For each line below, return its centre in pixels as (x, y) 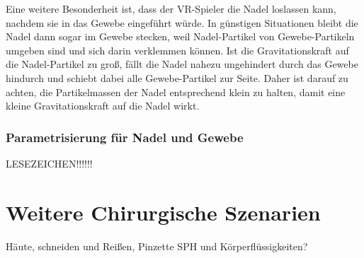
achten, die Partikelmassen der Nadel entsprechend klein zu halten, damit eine (176, 92)
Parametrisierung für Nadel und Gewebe (125, 137)
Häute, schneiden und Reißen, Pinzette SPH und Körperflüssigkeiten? (157, 246)
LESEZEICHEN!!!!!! (49, 163)
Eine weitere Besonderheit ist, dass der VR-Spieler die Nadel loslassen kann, (171, 8)
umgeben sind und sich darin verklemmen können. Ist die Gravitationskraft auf (177, 50)
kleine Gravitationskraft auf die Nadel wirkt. (103, 106)
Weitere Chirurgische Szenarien (163, 212)
